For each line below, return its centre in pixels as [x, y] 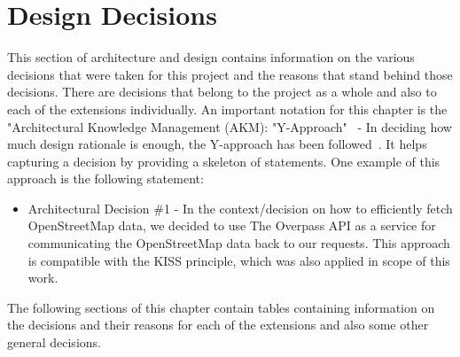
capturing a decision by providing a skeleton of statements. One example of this [224, 161]
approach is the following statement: [105, 178]
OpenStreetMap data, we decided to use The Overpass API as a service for [232, 225]
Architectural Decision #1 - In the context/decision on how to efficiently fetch [240, 208]
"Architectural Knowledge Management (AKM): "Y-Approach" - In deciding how [230, 126]
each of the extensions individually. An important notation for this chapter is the [227, 109]
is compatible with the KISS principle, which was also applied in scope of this [239, 260]
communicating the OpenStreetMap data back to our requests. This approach [239, 243]
